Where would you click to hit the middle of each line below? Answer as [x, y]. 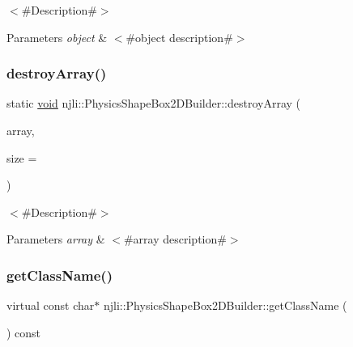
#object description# [179, 37]
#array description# [175, 239]
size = [22, 157]
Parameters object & [57, 37]
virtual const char [51, 305]
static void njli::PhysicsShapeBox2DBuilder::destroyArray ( [153, 103]
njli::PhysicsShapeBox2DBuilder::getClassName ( [225, 305]
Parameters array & [56, 239]
